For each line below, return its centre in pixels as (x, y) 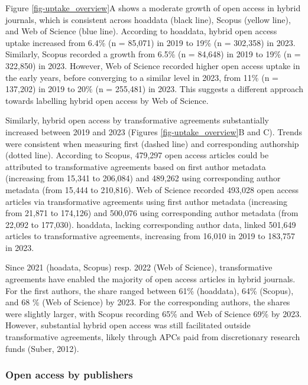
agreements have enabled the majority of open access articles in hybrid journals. (150, 279)
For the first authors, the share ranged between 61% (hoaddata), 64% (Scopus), (150, 290)
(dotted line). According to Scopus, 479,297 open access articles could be (137, 155)
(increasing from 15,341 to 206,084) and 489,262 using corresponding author (143, 178)
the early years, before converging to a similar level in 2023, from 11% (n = (142, 77)
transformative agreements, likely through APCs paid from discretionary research (153, 337)
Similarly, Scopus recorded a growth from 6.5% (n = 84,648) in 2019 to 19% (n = (153, 54)
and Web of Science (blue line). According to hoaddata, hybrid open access (141, 31)
